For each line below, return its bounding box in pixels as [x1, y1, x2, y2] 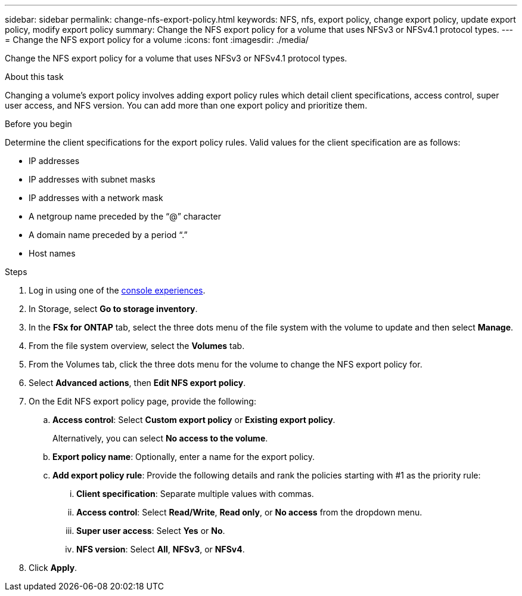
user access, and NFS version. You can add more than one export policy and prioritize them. [5, 100, 368, 110]
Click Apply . [29, 563, 77, 573]
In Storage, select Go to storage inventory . [29, 304, 198, 314]
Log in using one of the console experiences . [29, 285, 206, 295]
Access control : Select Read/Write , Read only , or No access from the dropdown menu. [76, 507, 422, 517]
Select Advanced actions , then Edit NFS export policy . [29, 378, 246, 388]
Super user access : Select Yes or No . [76, 526, 225, 536]
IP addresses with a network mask [29, 193, 163, 203]
